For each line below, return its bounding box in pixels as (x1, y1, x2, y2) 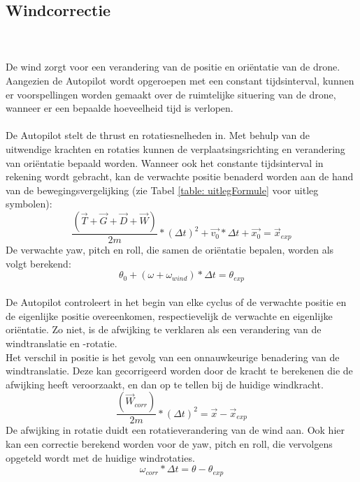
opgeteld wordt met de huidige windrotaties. (6, 450, 195, 465)
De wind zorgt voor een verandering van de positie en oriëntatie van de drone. (6, 59, 340, 74)
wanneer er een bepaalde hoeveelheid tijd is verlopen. (6, 101, 233, 115)
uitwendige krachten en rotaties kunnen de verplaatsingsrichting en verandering (6, 141, 345, 156)
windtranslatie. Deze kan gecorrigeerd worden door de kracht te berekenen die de (6, 363, 353, 378)
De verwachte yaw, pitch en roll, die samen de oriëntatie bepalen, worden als (6, 242, 334, 256)
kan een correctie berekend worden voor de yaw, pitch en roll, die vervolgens (6, 436, 333, 451)
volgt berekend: (6, 256, 71, 270)
